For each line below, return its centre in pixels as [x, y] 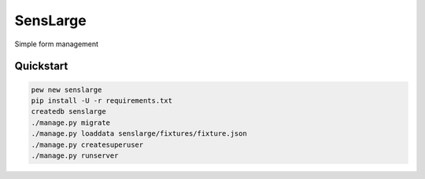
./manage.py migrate [70, 122]
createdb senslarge [68, 111]
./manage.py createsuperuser [87, 144]
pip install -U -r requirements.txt [102, 100]
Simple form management [56, 44]
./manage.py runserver [75, 155]
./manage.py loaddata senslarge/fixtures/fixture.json [139, 134]
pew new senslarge [67, 89]
